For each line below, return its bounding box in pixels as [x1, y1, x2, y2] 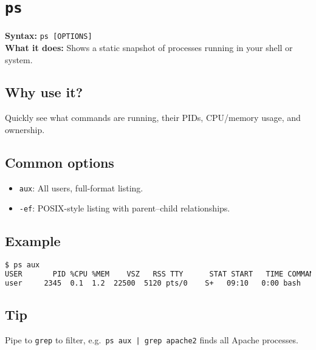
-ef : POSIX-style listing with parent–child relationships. [19, 202, 230, 214]
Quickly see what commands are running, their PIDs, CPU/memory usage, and [5, 111, 301, 124]
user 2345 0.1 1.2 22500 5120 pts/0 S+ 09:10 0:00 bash [5, 278, 301, 287]
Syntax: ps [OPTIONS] [5, 29, 92, 42]
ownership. [5, 123, 45, 136]
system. [5, 53, 33, 66]
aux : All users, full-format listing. [19, 181, 143, 194]
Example [5, 232, 61, 250]
